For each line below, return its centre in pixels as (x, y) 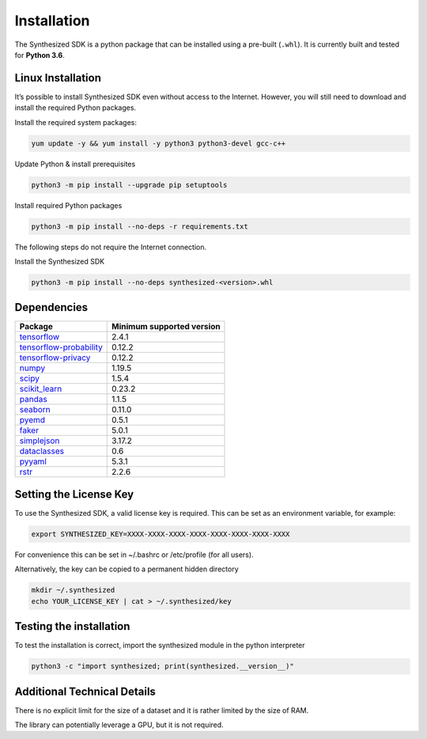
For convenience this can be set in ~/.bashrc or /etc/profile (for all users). (134, 555)
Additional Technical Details (85, 691)
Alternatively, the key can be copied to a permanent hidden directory (127, 569)
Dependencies (51, 307)
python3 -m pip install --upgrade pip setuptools (129, 185)
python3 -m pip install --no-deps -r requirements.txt (140, 226)
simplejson (40, 441)
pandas (33, 400)
